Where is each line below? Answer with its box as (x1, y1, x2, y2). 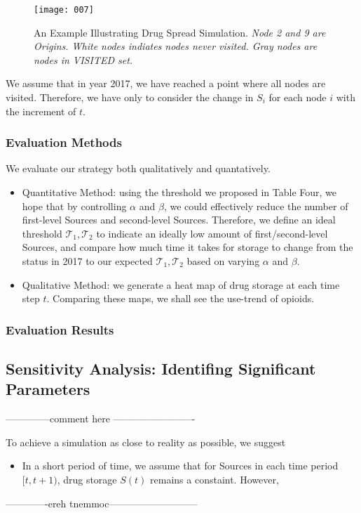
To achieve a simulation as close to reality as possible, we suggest (6, 434, 286, 449)
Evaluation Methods (6, 134, 122, 151)
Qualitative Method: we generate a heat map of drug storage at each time (22, 277, 340, 292)
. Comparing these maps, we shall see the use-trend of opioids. (46, 291, 315, 306)
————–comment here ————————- (6, 411, 196, 426)
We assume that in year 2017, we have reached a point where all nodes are (6, 76, 326, 91)
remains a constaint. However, (150, 472, 279, 486)
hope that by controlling (22, 198, 127, 213)
